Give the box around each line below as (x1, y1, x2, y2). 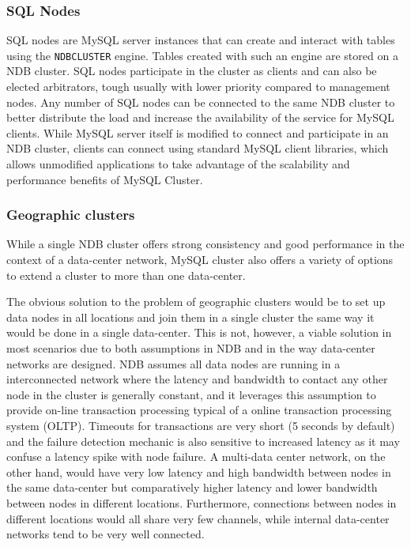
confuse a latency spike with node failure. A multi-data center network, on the (6, 448, 386, 465)
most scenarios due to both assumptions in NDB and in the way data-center (6, 340, 375, 356)
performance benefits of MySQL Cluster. (6, 171, 203, 187)
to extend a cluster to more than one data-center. (6, 266, 246, 283)
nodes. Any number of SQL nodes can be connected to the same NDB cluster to (6, 93, 395, 110)
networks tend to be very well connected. (6, 526, 205, 542)
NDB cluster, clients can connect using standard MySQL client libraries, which (6, 140, 389, 157)
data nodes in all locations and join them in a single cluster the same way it (6, 308, 375, 325)
